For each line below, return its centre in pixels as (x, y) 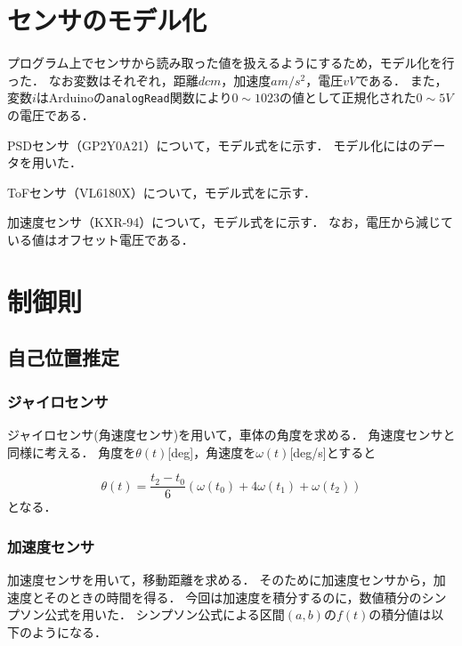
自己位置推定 (63, 357)
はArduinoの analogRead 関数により (134, 97)
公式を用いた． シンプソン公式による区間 (164, 614)
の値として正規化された (348, 97)
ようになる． (69, 631)
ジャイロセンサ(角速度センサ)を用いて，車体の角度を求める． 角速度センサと (231, 434)
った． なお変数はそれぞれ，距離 (103, 80)
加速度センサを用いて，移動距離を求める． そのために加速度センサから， (220, 579)
